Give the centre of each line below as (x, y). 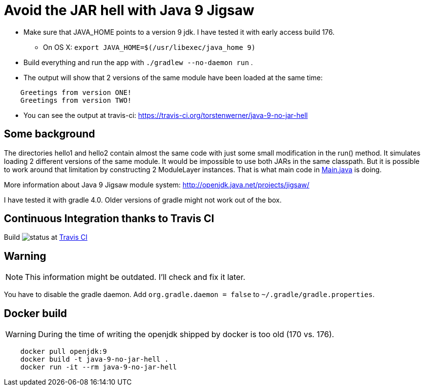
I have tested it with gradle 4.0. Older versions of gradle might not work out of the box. (143, 200)
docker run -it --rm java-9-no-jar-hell (99, 367)
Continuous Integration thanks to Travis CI (109, 219)
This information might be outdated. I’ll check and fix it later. (135, 277)
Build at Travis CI (46, 237)
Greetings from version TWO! (76, 100)
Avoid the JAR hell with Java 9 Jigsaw (129, 10)
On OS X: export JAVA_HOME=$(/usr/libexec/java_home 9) (149, 47)
